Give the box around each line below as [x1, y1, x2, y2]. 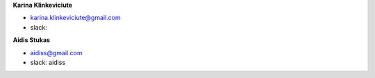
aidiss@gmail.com [30, 48, 83, 57]
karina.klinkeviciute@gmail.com [30, 14, 121, 22]
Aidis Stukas [12, 36, 51, 44]
